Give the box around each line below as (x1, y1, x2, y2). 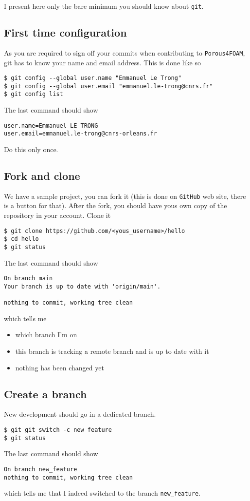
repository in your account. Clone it (4, 210, 111, 220)
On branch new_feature (4, 465, 77, 473)
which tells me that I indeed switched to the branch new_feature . (4, 488, 201, 498)
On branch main (4, 275, 53, 282)
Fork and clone (4, 168, 80, 183)
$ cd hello (4, 235, 39, 243)
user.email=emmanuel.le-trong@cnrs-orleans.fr (4, 130, 157, 137)
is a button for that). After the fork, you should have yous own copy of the (4, 200, 227, 211)
